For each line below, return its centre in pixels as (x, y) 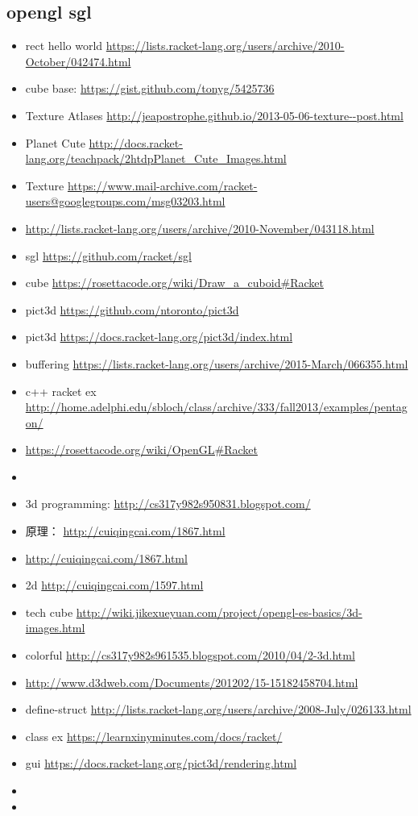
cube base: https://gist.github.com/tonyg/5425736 (150, 88)
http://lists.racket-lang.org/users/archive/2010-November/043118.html (200, 228)
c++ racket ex (61, 391)
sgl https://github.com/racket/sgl (108, 255)
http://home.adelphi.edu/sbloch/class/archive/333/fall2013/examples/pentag (216, 407)
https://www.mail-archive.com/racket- (162, 185)
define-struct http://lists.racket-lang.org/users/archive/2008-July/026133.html (218, 709)
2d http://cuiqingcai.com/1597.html (114, 585)
